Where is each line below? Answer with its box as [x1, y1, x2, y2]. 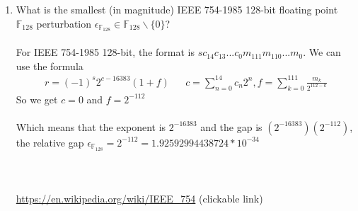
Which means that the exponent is [16, 119, 166, 134]
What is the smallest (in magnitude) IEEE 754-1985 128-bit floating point [16, 2, 338, 16]
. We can [303, 45, 341, 59]
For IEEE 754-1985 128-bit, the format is [16, 45, 195, 59]
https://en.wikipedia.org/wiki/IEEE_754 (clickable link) [16, 191, 263, 206]
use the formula [16, 58, 83, 73]
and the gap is [200, 119, 262, 134]
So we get [16, 91, 58, 106]
